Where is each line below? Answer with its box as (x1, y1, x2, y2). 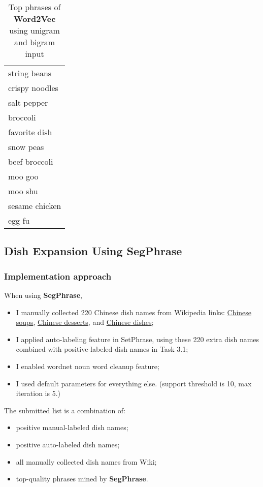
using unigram (9, 24, 60, 36)
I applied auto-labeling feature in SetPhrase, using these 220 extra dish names (16, 333, 259, 344)
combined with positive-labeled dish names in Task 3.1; (16, 344, 188, 354)
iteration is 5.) (16, 388, 61, 399)
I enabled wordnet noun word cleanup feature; (16, 360, 159, 371)
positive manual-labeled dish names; (16, 422, 128, 433)
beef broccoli (8, 156, 53, 167)
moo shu (8, 185, 38, 197)
